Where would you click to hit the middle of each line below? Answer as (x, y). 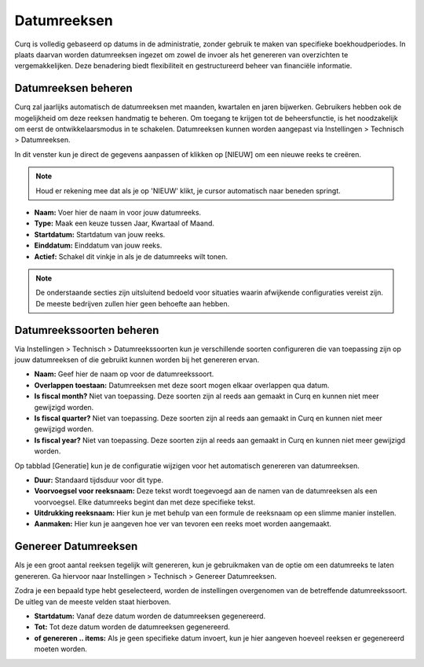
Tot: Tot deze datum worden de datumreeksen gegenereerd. (132, 627)
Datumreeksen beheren (73, 88)
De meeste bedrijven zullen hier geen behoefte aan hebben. (133, 303)
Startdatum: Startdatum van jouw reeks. (100, 234)
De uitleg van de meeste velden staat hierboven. (93, 602)
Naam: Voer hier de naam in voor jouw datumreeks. (118, 212)
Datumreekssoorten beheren (87, 330)
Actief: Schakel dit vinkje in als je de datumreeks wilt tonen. (131, 256)
